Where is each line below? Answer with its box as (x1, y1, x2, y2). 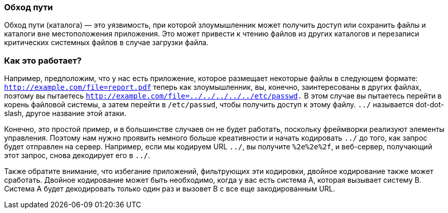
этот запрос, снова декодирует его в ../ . (4, 151, 150, 160)
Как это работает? (4, 55, 82, 66)
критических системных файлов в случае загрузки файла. (4, 38, 209, 47)
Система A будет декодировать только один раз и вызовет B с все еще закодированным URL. (4, 184, 336, 193)
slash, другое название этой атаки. (4, 109, 126, 118)
